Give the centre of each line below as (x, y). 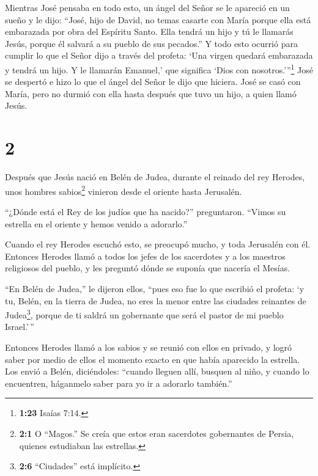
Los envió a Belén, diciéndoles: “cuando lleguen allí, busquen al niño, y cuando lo (157, 371)
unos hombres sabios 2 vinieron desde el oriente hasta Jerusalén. (124, 190)
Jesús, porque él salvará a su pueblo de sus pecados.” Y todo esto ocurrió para (151, 43)
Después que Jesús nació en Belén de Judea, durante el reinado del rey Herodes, (155, 177)
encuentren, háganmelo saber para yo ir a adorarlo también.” (119, 383)
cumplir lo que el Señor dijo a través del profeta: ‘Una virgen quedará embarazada (159, 55)
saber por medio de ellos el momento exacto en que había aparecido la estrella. (153, 359)
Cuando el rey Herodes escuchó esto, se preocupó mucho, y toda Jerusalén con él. (158, 244)
